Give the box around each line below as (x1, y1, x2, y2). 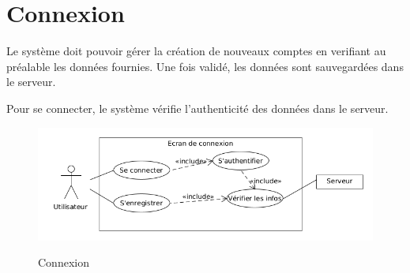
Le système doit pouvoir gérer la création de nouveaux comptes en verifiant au (6, 43, 386, 59)
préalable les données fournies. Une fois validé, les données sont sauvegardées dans (6, 58, 404, 74)
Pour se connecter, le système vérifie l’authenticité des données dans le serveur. (6, 99, 389, 116)
